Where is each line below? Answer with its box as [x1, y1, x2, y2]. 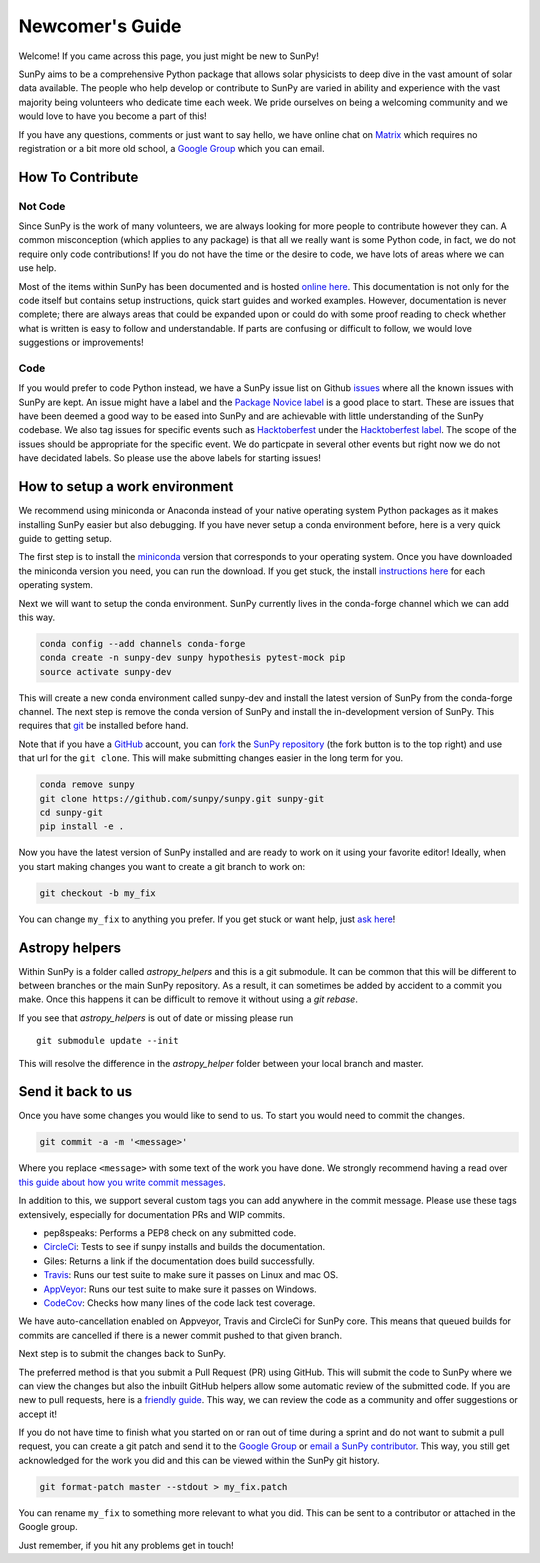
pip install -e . [39, 821, 125, 832]
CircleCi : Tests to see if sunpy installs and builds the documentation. [43, 1241, 325, 1253]
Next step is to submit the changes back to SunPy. [18, 1348, 227, 1360]
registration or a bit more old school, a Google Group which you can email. [18, 142, 325, 154]
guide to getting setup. [18, 532, 112, 544]
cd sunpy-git [39, 806, 104, 818]
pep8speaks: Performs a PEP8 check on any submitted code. [43, 1227, 297, 1239]
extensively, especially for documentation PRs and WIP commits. [18, 1208, 285, 1220]
